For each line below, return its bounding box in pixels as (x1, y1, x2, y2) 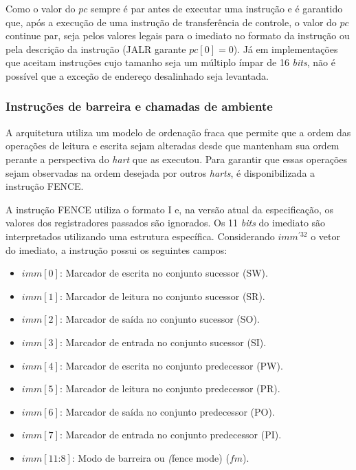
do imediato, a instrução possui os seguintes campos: (5, 242, 227, 257)
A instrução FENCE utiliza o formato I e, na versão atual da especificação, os (5, 202, 333, 216)
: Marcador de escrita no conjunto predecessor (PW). (59, 358, 283, 372)
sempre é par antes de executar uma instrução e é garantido (90, 1, 343, 15)
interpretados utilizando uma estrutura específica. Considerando (5, 228, 275, 243)
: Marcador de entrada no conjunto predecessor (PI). (59, 427, 282, 442)
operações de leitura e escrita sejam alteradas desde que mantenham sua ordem (5, 138, 340, 153)
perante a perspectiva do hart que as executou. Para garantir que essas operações (5, 151, 348, 166)
